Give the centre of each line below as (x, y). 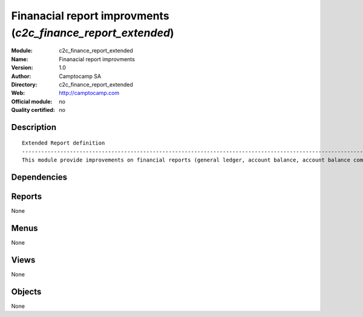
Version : (22, 68)
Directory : (24, 84)
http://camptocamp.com (89, 93)
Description (34, 127)
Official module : (32, 101)
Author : (21, 76)
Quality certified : (33, 110)
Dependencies (39, 178)
